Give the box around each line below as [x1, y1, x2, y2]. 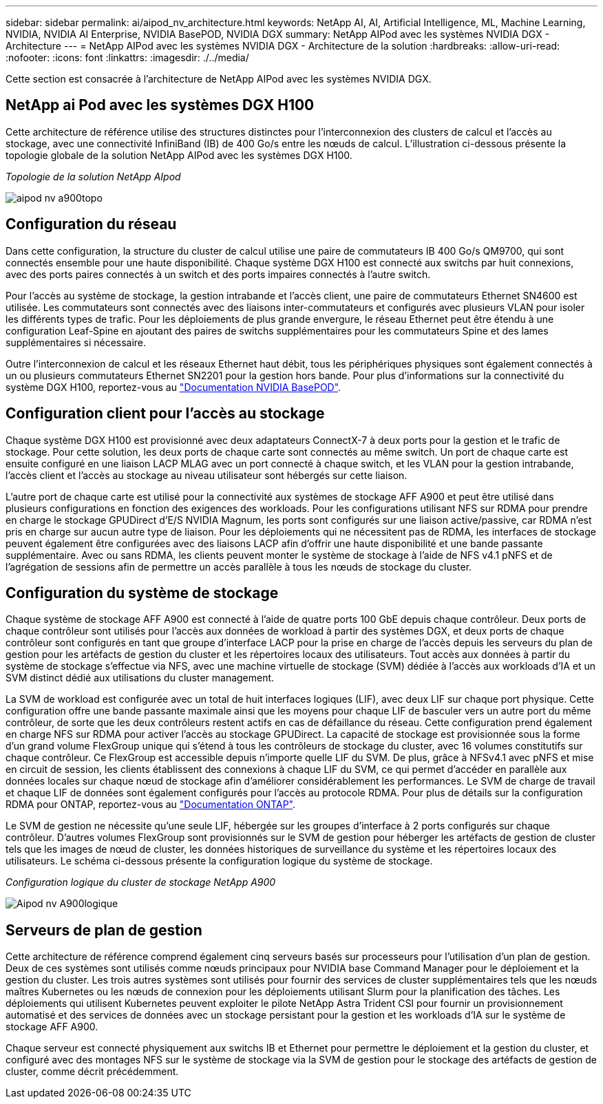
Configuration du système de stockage [6, 584, 279, 602]
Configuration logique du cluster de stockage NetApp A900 [6, 876, 276, 889]
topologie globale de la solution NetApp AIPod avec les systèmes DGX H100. [6, 149, 352, 161]
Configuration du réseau [6, 215, 177, 233]
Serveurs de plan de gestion [6, 921, 202, 939]
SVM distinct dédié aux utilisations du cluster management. [6, 672, 275, 684]
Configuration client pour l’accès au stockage [6, 405, 325, 423]
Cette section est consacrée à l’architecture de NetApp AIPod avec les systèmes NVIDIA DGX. [6, 73, 432, 85]
